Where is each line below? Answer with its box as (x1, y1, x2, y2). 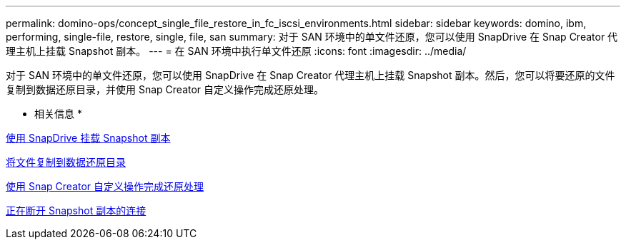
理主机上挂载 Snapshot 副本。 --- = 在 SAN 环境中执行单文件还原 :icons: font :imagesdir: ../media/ (6, 45, 467, 57)
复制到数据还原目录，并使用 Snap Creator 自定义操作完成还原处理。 (6, 83, 324, 95)
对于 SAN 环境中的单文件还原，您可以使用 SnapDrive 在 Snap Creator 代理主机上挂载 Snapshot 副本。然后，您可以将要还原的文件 (6, 69, 615, 81)
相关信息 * (34, 108, 82, 120)
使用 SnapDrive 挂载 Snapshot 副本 (6, 132, 171, 144)
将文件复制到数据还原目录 (6, 156, 126, 168)
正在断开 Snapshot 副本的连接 (6, 204, 146, 217)
